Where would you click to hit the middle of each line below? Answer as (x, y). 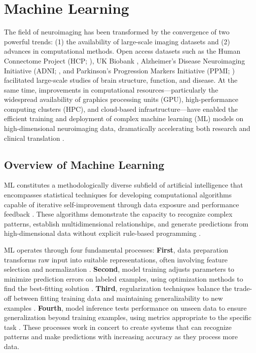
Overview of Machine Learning (84, 164)
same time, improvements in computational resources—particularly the (111, 89)
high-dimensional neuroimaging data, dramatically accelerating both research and (127, 128)
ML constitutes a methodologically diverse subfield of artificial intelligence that (124, 185)
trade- (243, 288)
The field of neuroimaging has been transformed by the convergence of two (117, 32)
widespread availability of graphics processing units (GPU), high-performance (121, 99)
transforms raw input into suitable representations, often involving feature (116, 259)
